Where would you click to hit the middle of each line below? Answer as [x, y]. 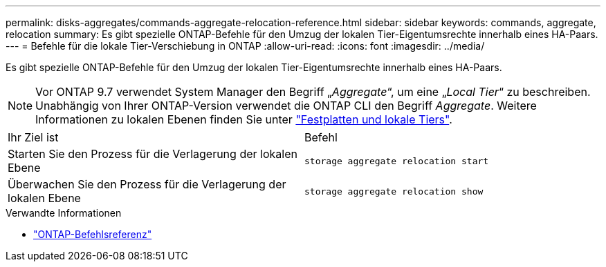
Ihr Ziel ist [33, 137]
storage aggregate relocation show [394, 191]
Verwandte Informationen [64, 213]
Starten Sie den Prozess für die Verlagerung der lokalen [153, 154]
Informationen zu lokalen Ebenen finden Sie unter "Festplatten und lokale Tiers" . [244, 119]
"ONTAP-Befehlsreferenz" [93, 234]
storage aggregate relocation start [397, 161]
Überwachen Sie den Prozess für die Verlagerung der [147, 184]
